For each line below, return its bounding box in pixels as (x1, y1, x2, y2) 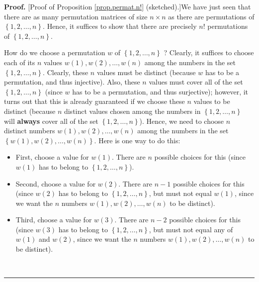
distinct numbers (4, 125, 55, 136)
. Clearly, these (43, 67, 88, 77)
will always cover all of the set (4, 115, 98, 126)
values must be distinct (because (96, 67, 196, 77)
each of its (4, 57, 35, 67)
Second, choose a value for (15, 178, 96, 188)
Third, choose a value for (15, 214, 92, 225)
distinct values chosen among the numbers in (64, 105, 201, 116)
